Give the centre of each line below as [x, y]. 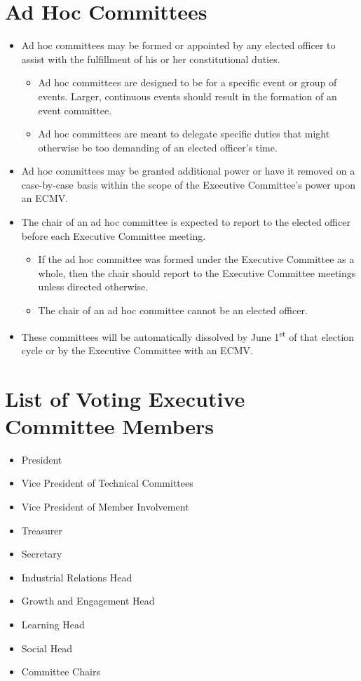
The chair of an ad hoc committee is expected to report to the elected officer [186, 222]
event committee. [75, 110]
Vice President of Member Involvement [105, 506]
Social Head [47, 648]
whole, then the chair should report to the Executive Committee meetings [197, 272]
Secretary [42, 554]
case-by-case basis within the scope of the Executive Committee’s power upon [189, 184]
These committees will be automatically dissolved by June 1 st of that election [188, 335]
